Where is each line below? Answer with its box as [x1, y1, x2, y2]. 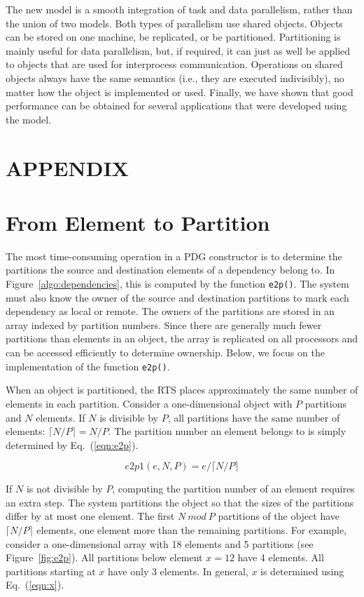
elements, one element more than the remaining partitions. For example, [36, 523, 346, 537]
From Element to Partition [6, 208, 270, 236]
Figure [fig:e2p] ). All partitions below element [6, 550, 203, 565]
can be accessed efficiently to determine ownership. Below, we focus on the [6, 345, 325, 360]
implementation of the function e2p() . [6, 358, 170, 373]
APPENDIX [6, 153, 129, 182]
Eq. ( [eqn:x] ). [6, 577, 64, 592]
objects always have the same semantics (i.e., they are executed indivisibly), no [6, 70, 344, 85]
